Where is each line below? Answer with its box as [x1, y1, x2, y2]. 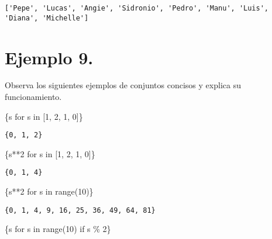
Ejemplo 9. [5, 45, 94, 69]
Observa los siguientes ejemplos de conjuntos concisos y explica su [5, 79, 241, 91]
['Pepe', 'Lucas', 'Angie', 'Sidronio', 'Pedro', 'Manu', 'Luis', [5, 4, 269, 12]
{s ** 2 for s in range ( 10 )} [5, 185, 94, 198]
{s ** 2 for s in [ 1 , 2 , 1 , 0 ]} [5, 147, 95, 160]
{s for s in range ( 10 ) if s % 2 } [5, 223, 111, 235]
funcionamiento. [5, 91, 62, 103]
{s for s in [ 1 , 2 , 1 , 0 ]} [5, 110, 83, 122]
